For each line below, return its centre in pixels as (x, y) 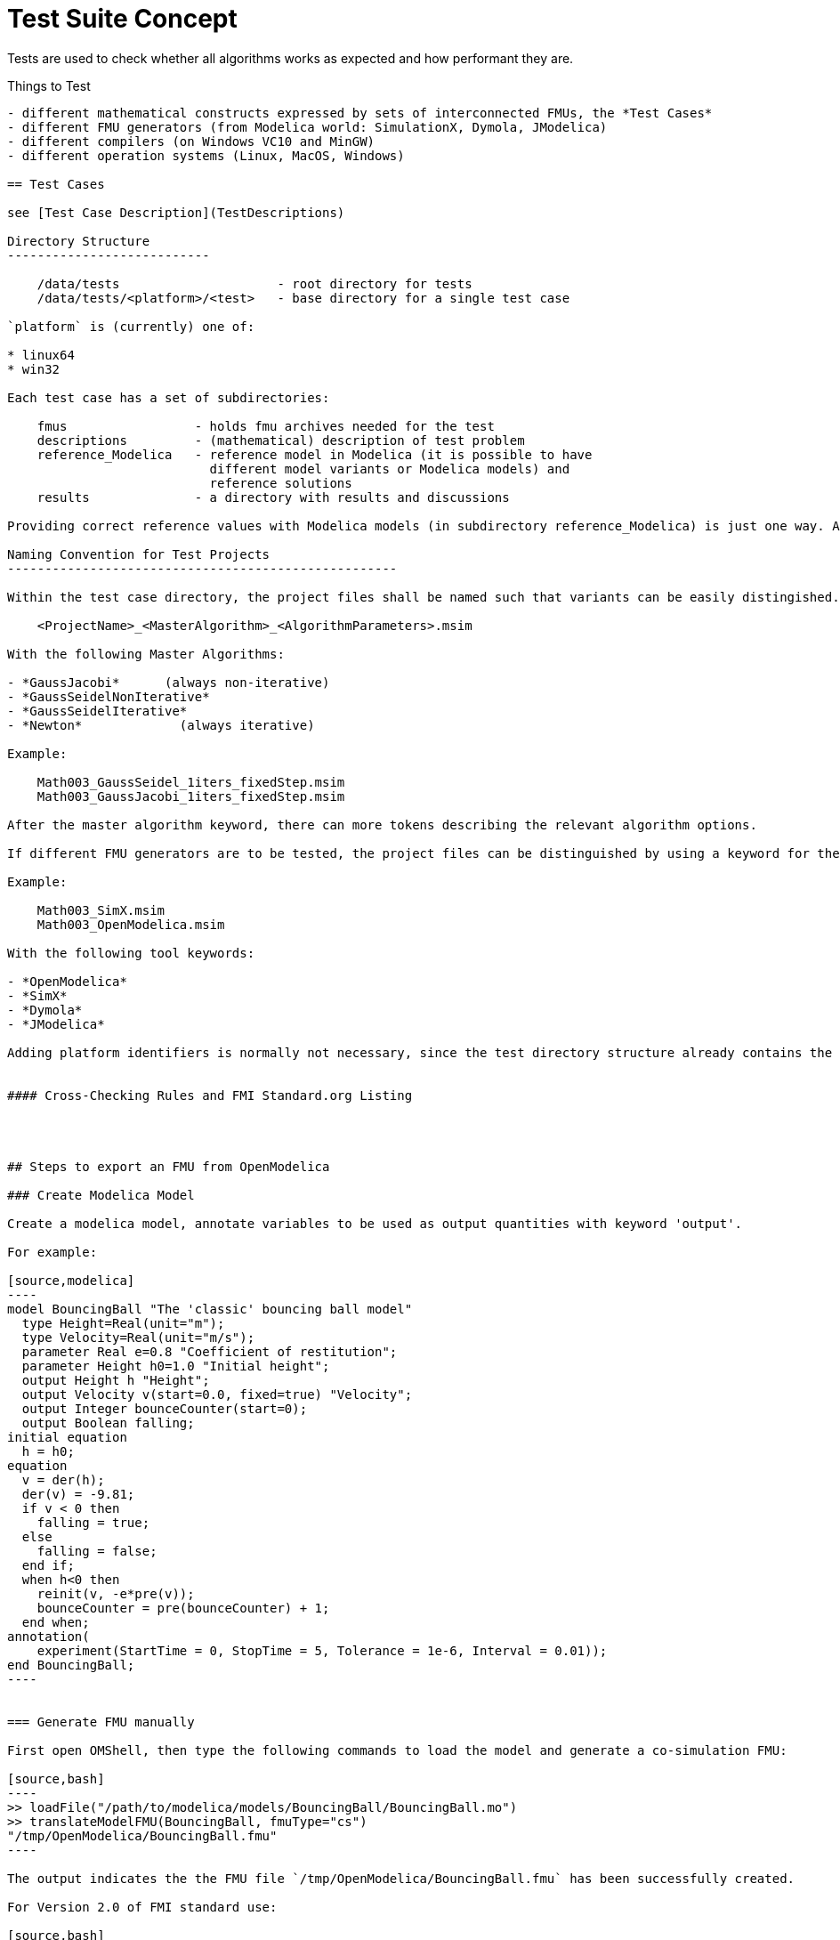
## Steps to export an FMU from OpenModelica (169, 1166)
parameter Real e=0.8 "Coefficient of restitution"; (210, 1351)
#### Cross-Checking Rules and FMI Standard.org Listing (210, 1095)
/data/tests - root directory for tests (254, 283)
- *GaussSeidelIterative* (97, 711)
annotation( (48, 1636)
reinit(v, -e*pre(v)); (116, 1593)
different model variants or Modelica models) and (390, 469)
